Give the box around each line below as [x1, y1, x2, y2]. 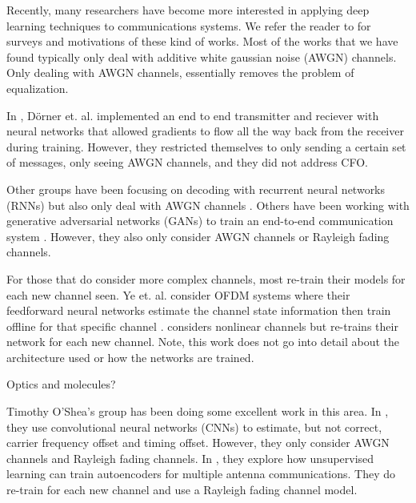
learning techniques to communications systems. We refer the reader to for [6, 17, 371, 34]
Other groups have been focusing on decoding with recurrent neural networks [6, 180, 386, 197]
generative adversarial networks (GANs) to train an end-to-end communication [6, 212, 394, 229]
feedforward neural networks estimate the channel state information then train [6, 302, 391, 319]
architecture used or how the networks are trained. [6, 348, 254, 365]
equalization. [6, 79, 69, 96]
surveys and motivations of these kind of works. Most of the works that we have [6, 33, 398, 50]
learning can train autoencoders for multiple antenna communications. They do [6, 465, 396, 482]
